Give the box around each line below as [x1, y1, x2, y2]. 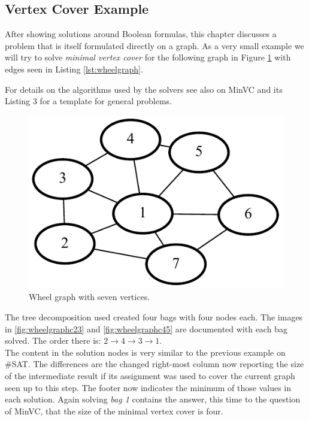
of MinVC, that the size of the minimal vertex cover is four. [5, 404, 223, 417]
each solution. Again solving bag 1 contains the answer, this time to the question [5, 393, 301, 405]
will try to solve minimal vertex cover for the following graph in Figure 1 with [5, 51, 291, 63]
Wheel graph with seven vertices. [29, 290, 150, 303]
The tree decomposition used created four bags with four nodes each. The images [5, 311, 303, 323]
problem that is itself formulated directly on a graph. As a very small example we [5, 39, 304, 52]
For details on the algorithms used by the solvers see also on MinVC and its [5, 83, 283, 95]
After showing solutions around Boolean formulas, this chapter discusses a [5, 28, 277, 40]
